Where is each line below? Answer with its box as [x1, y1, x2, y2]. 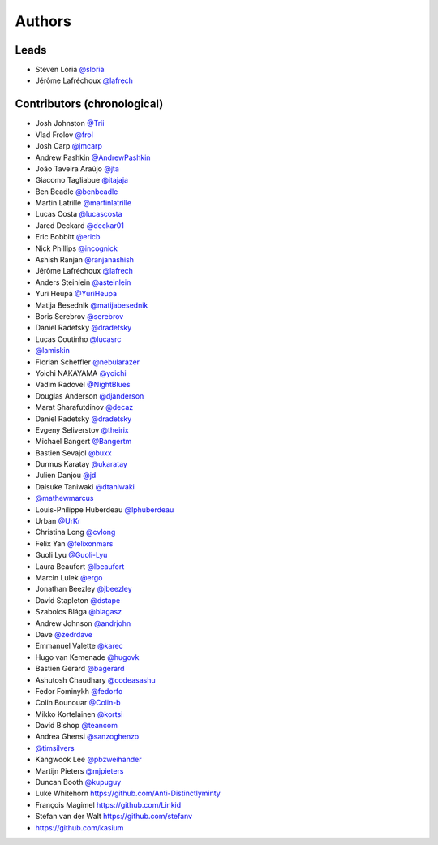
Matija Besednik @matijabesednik [35, 300, 148, 310]
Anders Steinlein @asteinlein [35, 277, 131, 287]
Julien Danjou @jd [35, 471, 97, 481]
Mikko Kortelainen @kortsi [35, 709, 123, 718]
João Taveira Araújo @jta [35, 163, 119, 174]
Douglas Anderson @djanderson [35, 390, 144, 401]
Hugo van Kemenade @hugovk [35, 652, 140, 662]
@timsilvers [35, 743, 75, 752]
